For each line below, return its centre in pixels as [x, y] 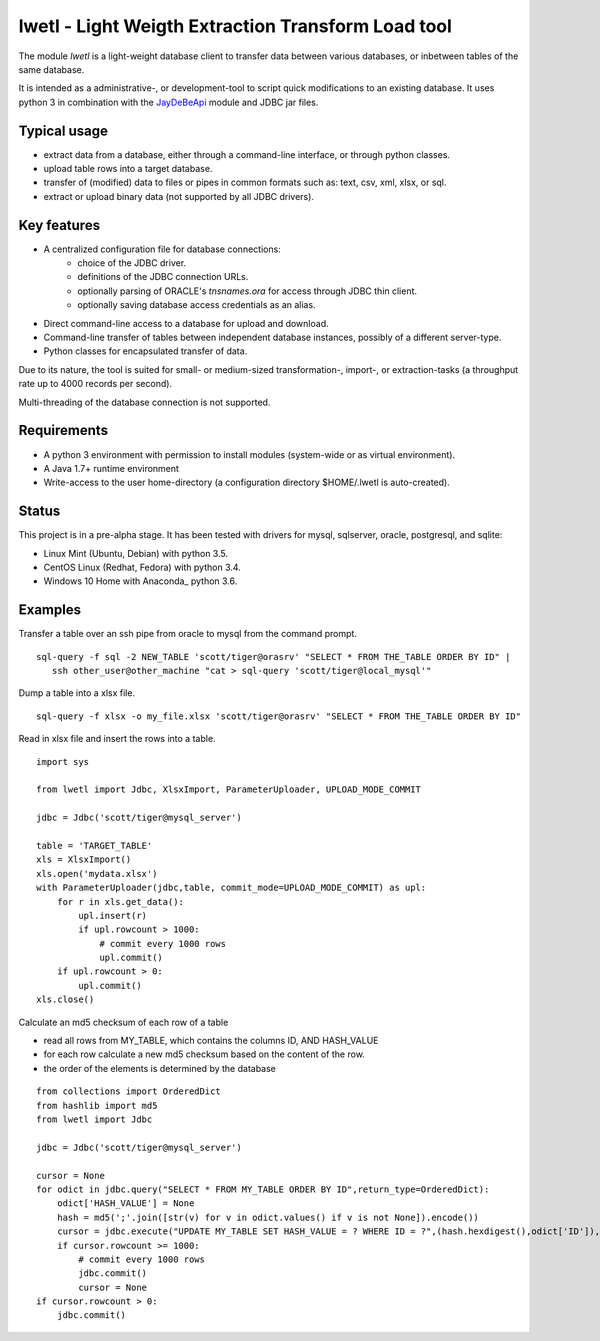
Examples [50, 610]
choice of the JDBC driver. [132, 263]
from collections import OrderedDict [129, 1091]
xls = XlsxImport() [84, 859]
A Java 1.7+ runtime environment [111, 468]
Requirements [63, 430]
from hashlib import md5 [97, 1105]
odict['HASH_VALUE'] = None [125, 1203]
